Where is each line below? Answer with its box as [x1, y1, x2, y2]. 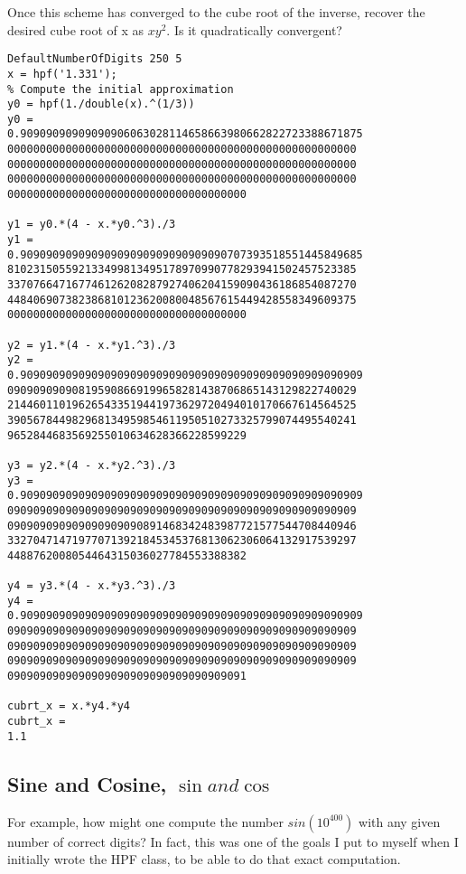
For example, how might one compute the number [7, 812, 284, 831]
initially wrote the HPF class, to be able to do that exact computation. [7, 850, 401, 869]
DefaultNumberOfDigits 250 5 [7, 52, 182, 66]
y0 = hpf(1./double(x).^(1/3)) [7, 98, 195, 111]
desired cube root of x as [7, 20, 144, 39]
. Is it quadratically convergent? [166, 20, 342, 39]
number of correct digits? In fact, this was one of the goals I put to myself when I [7, 832, 459, 851]
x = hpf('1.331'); [7, 67, 117, 80]
